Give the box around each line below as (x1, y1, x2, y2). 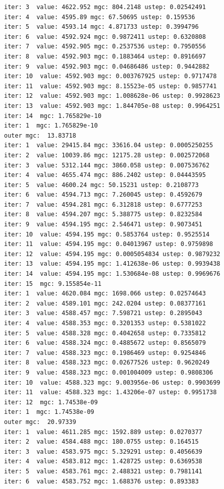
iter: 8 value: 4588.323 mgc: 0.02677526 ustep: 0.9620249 (4, 359, 210, 366)
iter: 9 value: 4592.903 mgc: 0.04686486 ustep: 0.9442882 (4, 63, 210, 70)
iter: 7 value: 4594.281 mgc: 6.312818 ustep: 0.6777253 (4, 201, 202, 208)
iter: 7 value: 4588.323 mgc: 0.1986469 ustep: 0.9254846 (4, 349, 206, 356)
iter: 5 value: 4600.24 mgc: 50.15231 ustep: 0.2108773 (4, 181, 199, 189)
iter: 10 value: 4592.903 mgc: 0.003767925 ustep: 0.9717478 (4, 73, 217, 80)
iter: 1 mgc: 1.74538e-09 (4, 408, 94, 416)
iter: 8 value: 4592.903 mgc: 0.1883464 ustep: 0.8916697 (4, 52, 206, 60)
